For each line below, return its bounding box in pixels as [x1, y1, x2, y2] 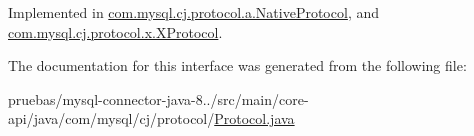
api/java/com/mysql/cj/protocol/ [8, 108, 215, 129]
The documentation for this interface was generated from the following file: [8, 55, 467, 76]
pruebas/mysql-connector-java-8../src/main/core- [8, 88, 309, 109]
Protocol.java [214, 108, 295, 129]
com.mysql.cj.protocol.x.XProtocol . [8, 21, 223, 42]
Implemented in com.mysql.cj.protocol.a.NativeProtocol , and [8, 2, 379, 22]
